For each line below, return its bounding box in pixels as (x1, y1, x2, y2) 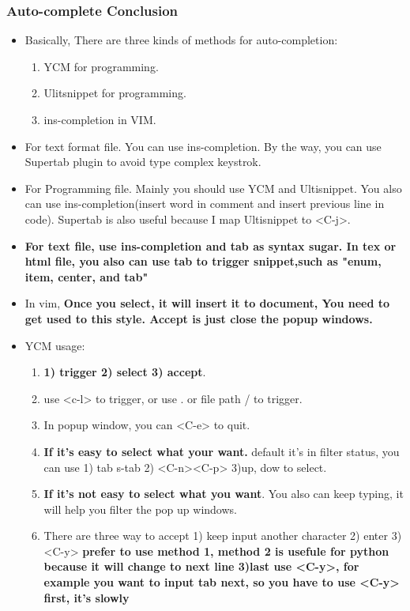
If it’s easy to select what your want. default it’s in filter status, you (43, 443, 400, 459)
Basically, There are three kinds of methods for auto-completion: (24, 32, 338, 48)
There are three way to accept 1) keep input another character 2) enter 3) (43, 527, 402, 544)
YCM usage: (24, 337, 85, 353)
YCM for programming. (43, 58, 159, 74)
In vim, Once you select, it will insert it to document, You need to (24, 295, 390, 311)
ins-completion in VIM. (43, 111, 156, 127)
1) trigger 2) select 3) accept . (43, 364, 206, 380)
